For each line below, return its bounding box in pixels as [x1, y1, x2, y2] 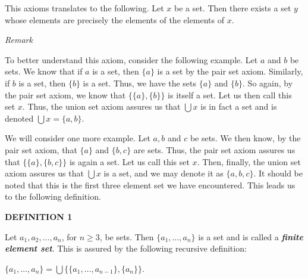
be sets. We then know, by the [190, 132, 301, 144]
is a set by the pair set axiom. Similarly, [157, 65, 303, 77]
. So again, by [243, 76, 293, 89]
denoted [5, 111, 34, 124]
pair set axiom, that [5, 143, 77, 156]
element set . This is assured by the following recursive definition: [5, 242, 247, 255]
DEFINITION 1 [5, 210, 73, 222]
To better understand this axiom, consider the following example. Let [5, 53, 258, 66]
